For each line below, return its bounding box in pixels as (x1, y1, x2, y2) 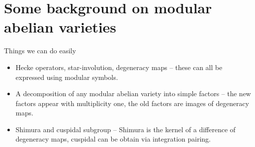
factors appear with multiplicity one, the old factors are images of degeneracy (15, 98, 249, 108)
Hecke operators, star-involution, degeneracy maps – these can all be (15, 62, 223, 72)
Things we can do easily (4, 45, 76, 56)
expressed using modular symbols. (15, 72, 118, 82)
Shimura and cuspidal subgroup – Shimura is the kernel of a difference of (15, 124, 236, 134)
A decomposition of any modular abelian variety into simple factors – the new (15, 88, 251, 99)
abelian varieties (4, 17, 117, 37)
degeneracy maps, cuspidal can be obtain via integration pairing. (15, 134, 211, 144)
